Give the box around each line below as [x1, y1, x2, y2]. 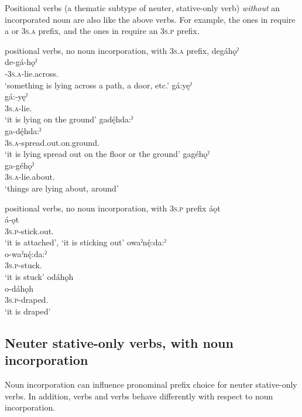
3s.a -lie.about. [5, 170, 55, 183]
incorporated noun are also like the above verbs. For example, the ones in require [5, 13, 296, 25]
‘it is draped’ [5, 305, 51, 317]
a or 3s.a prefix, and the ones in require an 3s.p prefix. [5, 25, 200, 37]
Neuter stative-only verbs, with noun [5, 333, 234, 351]
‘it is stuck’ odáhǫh [5, 271, 74, 283]
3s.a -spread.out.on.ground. [5, 136, 99, 148]
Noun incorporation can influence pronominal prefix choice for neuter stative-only [5, 378, 297, 391]
